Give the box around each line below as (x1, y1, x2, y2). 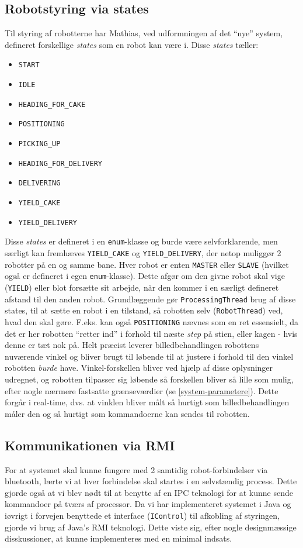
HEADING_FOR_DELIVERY (18, 159, 102, 168)
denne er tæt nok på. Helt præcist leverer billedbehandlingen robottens (5, 339, 259, 351)
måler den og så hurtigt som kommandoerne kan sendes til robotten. (5, 407, 250, 419)
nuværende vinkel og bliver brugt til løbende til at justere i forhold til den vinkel (5, 350, 294, 362)
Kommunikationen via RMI (5, 436, 175, 454)
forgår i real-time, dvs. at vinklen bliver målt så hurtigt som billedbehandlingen (5, 396, 290, 408)
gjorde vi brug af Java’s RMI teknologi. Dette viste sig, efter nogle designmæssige (5, 521, 297, 533)
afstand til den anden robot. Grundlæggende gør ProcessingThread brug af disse (5, 292, 296, 305)
